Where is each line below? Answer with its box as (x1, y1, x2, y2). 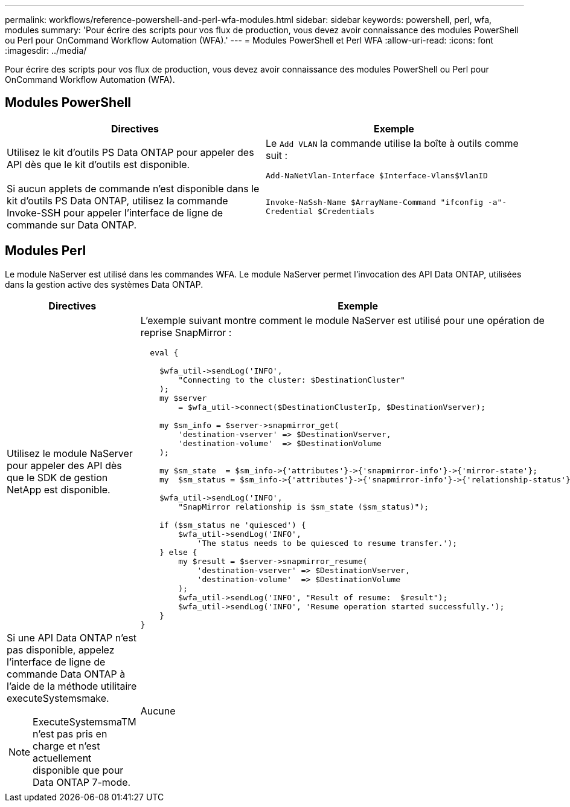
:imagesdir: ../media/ (5, 45, 87, 56)
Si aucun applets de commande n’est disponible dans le (7, 182, 260, 195)
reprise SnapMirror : (140, 326, 232, 339)
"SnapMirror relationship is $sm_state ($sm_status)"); (178, 502, 429, 511)
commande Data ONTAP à (7, 667, 126, 680)
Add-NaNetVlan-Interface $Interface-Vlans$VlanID (266, 170, 488, 180)
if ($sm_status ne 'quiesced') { (159, 520, 306, 530)
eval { (150, 348, 179, 357)
